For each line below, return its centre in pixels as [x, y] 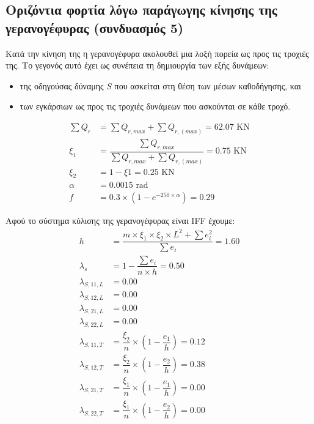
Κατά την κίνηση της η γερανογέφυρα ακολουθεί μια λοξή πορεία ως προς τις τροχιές [157, 53]
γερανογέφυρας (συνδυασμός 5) [95, 27]
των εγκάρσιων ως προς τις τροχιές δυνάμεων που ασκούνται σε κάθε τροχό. [155, 106]
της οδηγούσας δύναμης [62, 85]
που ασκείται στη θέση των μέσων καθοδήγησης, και [208, 85]
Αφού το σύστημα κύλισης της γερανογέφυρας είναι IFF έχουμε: [120, 221]
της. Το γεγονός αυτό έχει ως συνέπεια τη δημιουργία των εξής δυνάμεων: [137, 65]
